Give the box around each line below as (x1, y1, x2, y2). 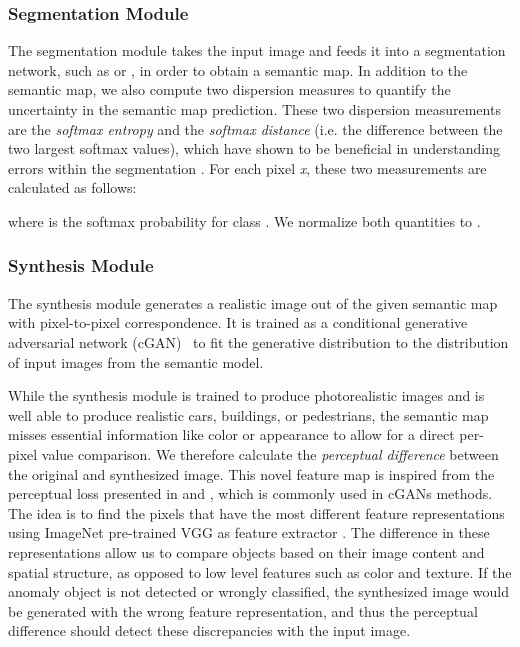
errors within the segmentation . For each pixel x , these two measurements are (8, 157, 487, 178)
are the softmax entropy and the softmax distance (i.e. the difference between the (8, 118, 503, 139)
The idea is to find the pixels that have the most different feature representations (8, 502, 505, 523)
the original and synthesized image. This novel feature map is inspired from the (8, 463, 495, 484)
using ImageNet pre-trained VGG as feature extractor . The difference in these (8, 522, 490, 543)
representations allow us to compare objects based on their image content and (8, 541, 485, 562)
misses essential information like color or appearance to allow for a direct (8, 424, 455, 445)
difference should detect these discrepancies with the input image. (8, 620, 411, 641)
